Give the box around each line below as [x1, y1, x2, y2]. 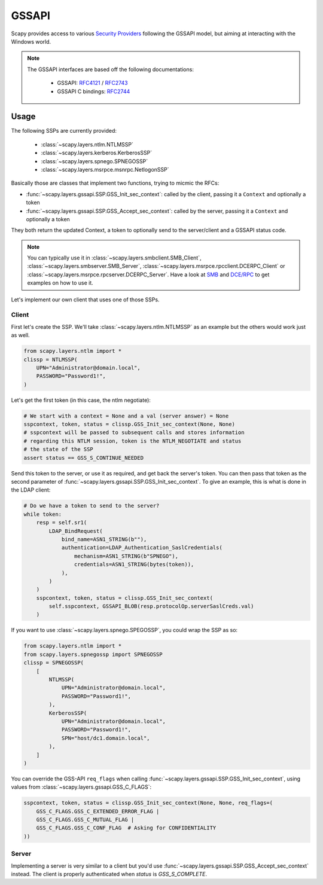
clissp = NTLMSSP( [23, 356, 78, 363]
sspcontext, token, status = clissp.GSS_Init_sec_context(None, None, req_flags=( [23, 799, 273, 807]
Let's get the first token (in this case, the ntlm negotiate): [11, 396, 151, 404]
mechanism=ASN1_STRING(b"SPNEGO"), [74, 553, 179, 559]
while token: [23, 511, 62, 517]
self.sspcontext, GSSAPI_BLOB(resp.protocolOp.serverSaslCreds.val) [48, 603, 254, 610]
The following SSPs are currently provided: [11, 127, 117, 135]
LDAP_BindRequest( [48, 527, 103, 535]
